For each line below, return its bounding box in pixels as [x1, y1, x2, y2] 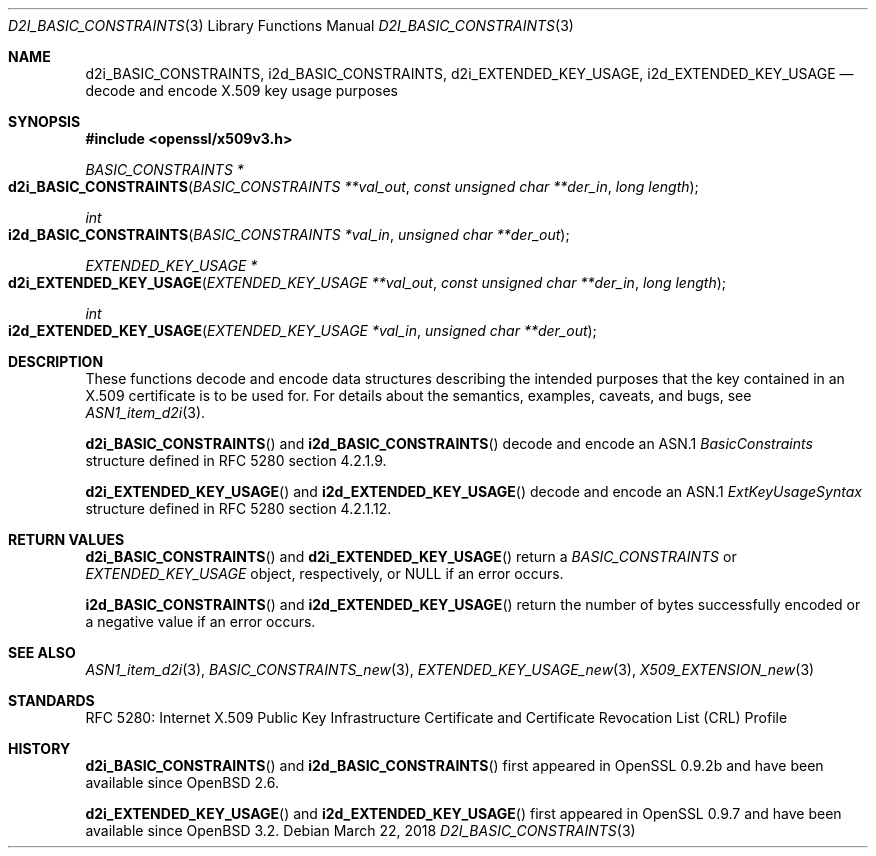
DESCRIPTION [8, 353, 104, 370]
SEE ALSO [8, 644, 76, 661]
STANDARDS [8, 692, 95, 709]
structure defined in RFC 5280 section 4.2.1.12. [85, 500, 392, 517]
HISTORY [8, 740, 71, 757]
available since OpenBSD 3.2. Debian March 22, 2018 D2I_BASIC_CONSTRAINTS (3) [85, 822, 636, 839]
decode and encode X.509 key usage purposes [85, 82, 398, 99]
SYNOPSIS [8, 113, 81, 130]
